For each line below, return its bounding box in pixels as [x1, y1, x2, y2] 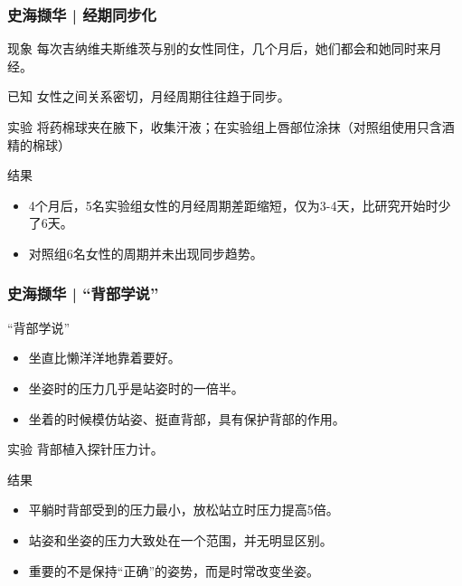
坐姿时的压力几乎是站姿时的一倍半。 [28, 378, 244, 397]
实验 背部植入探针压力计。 [7, 439, 164, 458]
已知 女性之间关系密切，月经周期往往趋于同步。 [7, 87, 290, 106]
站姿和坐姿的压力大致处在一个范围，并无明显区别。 [28, 530, 333, 549]
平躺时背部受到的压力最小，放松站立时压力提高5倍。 [28, 500, 339, 519]
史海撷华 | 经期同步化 [7, 3, 156, 25]
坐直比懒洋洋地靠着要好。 [28, 348, 181, 367]
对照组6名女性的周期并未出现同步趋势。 [28, 243, 263, 262]
